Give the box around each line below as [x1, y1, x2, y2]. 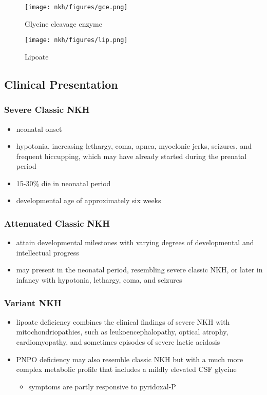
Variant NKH [4, 296, 62, 309]
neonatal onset [16, 123, 62, 134]
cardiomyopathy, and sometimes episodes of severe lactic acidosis [16, 337, 220, 347]
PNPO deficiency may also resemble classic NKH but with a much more [16, 353, 243, 364]
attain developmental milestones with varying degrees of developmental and [16, 237, 254, 248]
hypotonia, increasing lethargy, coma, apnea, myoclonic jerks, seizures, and [16, 141, 252, 151]
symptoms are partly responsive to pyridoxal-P [28, 381, 176, 391]
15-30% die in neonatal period [16, 177, 111, 188]
